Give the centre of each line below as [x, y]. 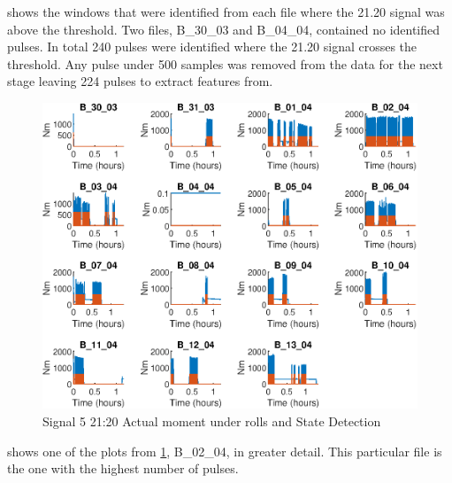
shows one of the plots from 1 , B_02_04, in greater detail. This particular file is [225, 451]
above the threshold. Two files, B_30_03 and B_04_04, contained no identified [224, 29]
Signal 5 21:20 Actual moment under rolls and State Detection [212, 421]
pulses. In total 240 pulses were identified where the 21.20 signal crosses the [212, 47]
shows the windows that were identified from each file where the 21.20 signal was [226, 12]
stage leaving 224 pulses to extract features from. [140, 81]
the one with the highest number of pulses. [123, 468]
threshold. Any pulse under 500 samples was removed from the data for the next [225, 63]
